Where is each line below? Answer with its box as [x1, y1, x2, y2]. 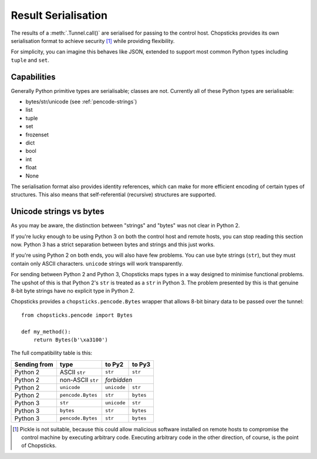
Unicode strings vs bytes [11, 206, 104, 217]
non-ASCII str [59, 376, 99, 384]
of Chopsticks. [21, 442, 57, 449]
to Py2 [104, 360, 124, 368]
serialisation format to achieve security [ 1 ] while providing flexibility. [11, 37, 175, 44]
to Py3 [131, 360, 151, 368]
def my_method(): [21, 328, 71, 335]
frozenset [25, 131, 49, 138]
